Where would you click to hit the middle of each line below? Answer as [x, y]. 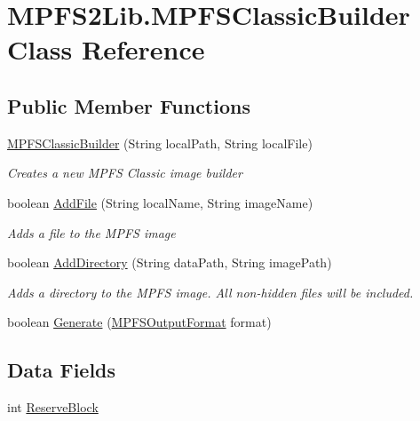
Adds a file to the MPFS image [91, 232]
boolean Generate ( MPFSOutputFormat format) [139, 322]
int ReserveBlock [53, 407]
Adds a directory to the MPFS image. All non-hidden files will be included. [210, 292]
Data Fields [62, 370]
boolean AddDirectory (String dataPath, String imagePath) [170, 262]
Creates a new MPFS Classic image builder [125, 173]
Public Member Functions [129, 105]
